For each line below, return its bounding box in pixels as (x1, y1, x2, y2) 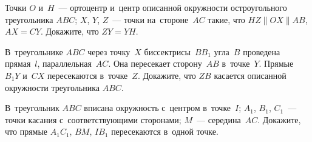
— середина (197, 113, 241, 126)
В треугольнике (5, 45, 63, 58)
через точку (87, 45, 131, 58)
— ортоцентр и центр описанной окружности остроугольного (58, 1, 287, 13)
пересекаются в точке (47, 69, 128, 81)
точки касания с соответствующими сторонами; (5, 113, 181, 126)
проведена (243, 45, 280, 58)
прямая (5, 57, 31, 70)
